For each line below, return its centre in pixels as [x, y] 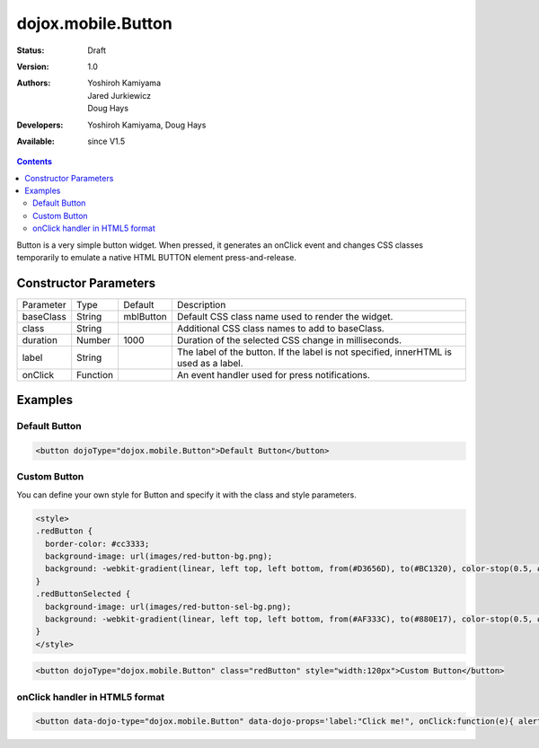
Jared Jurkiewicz [119, 95]
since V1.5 [106, 141]
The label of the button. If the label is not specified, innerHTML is [314, 352]
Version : [33, 66]
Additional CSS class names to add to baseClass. [281, 328]
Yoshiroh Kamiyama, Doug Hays [147, 125]
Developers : [40, 125]
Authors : [34, 83]
